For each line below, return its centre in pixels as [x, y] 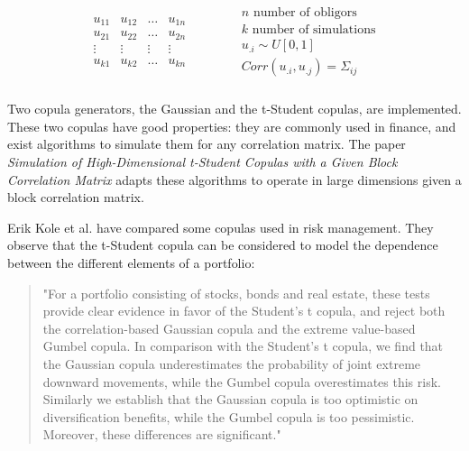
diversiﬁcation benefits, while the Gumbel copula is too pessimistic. [229, 416]
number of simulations [314, 30]
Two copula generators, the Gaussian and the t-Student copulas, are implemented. [234, 109]
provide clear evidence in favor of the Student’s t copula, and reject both [244, 311]
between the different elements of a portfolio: [131, 262]
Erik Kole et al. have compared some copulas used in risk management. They [221, 227]
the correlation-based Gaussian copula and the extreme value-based [229, 328]
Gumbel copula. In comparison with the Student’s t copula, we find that [243, 346]
